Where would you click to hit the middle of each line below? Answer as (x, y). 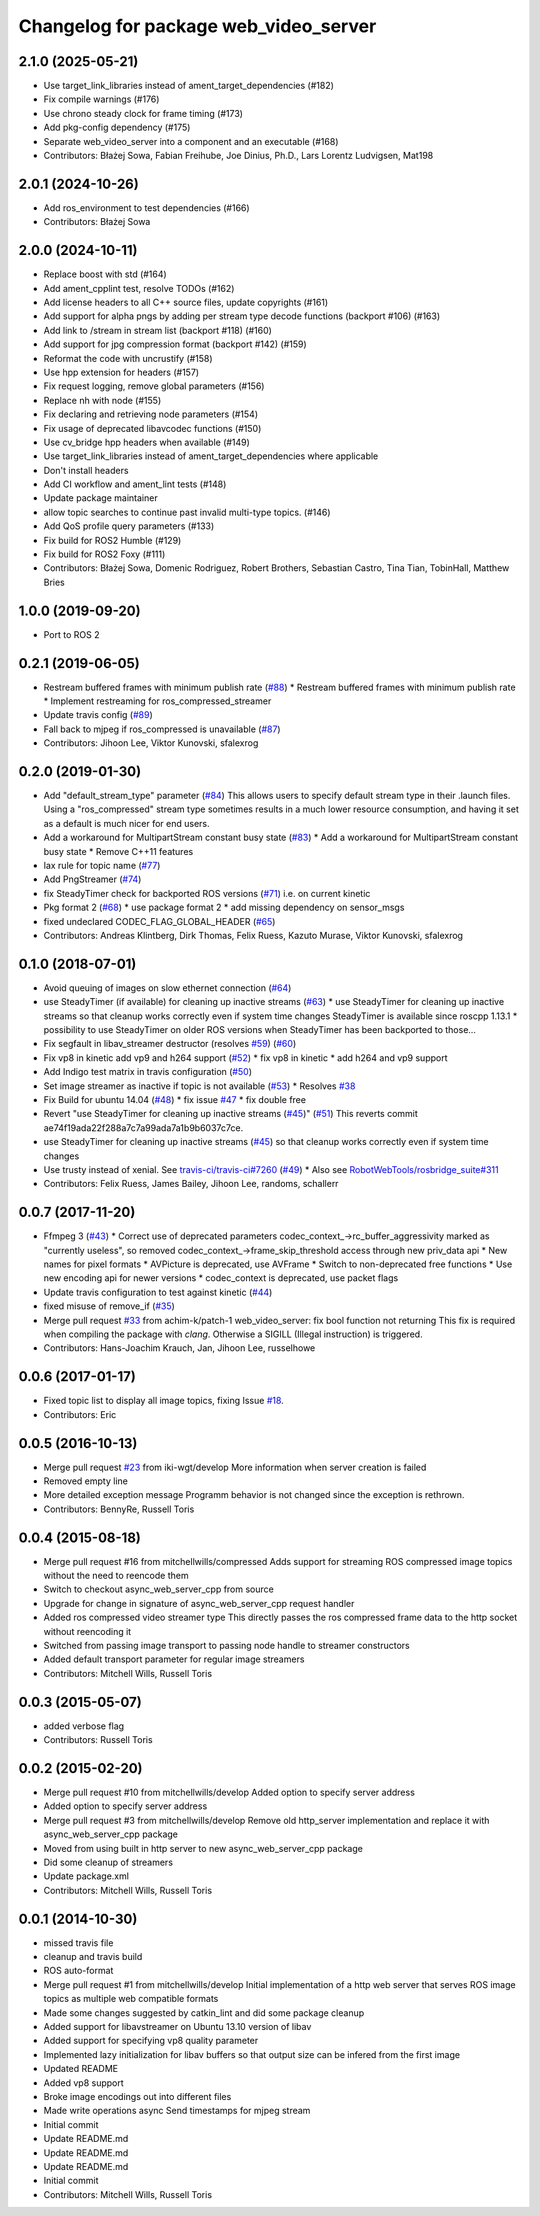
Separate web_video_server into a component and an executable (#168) (191, 141)
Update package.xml (86, 1876)
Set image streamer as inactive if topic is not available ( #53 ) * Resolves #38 (199, 1086)
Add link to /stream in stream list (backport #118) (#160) (157, 330)
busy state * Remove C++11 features (118, 851)
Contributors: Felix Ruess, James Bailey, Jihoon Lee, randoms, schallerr (191, 1184)
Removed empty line (86, 1481)
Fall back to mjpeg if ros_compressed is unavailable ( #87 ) (162, 729)
